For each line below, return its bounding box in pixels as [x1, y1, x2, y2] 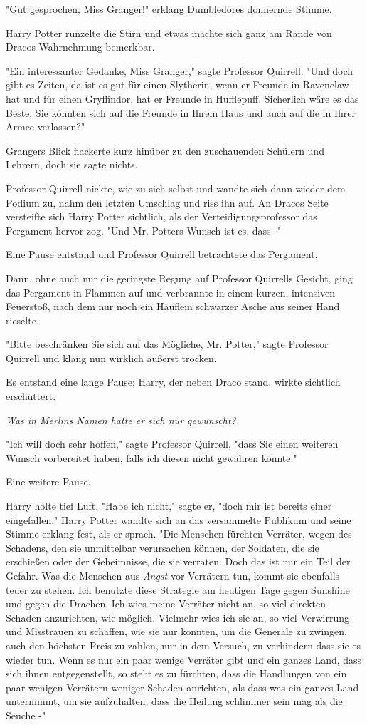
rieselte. [6, 312, 39, 327]
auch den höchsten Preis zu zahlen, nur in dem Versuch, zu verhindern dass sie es [6, 637, 361, 652]
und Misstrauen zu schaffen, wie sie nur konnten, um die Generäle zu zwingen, [6, 624, 348, 639]
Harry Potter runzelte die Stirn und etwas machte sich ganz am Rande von [6, 25, 332, 40]
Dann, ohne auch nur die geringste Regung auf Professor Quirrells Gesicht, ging [6, 270, 353, 285]
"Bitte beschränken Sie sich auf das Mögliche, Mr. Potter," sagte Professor [6, 336, 329, 351]
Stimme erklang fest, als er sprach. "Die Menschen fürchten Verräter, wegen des [6, 526, 352, 541]
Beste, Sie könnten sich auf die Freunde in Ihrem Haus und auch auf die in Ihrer [6, 105, 356, 120]
